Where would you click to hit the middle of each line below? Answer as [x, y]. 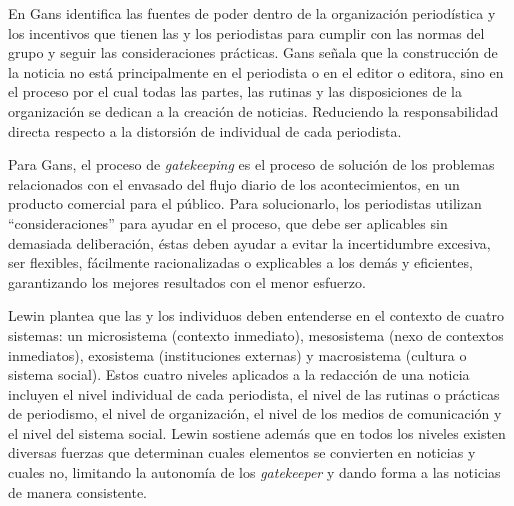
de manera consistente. [78, 491]
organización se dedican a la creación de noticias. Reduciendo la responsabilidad [253, 110]
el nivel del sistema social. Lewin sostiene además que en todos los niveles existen [257, 432]
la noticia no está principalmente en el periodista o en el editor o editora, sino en [256, 71]
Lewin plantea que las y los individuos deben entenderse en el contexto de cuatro [256, 315]
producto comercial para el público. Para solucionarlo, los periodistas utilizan [245, 203]
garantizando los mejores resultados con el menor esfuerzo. [187, 281]
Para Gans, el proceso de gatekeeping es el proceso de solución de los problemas [251, 164]
